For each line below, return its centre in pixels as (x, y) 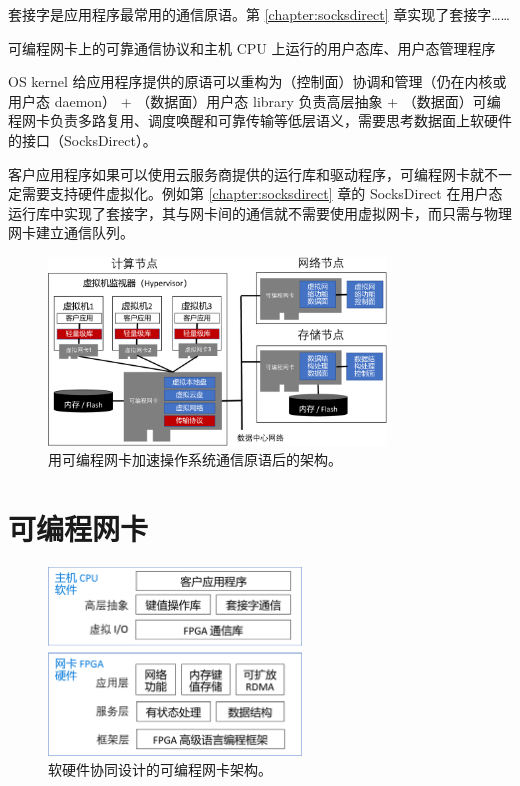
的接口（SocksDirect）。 (82, 139)
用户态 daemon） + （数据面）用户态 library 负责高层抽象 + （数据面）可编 (254, 100)
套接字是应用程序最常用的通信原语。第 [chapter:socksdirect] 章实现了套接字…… (259, 14)
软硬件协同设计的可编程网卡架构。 (160, 769)
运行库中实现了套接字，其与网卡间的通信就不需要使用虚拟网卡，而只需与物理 (260, 212)
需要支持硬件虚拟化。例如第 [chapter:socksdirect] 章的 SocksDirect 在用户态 (262, 193)
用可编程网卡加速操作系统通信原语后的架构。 (195, 459)
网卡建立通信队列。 (71, 232)
